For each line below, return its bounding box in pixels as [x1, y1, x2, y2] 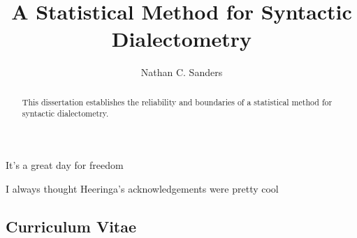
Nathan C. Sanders [140, 65, 223, 80]
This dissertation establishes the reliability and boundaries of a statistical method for [22, 96, 333, 107]
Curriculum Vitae [6, 215, 137, 237]
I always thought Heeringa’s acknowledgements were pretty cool [6, 181, 279, 195]
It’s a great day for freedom [6, 158, 124, 172]
